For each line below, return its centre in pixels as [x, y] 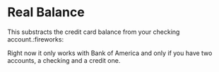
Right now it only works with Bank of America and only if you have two [110, 53]
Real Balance [46, 12]
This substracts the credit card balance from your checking [94, 32]
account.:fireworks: [36, 39]
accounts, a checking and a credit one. [64, 60]
